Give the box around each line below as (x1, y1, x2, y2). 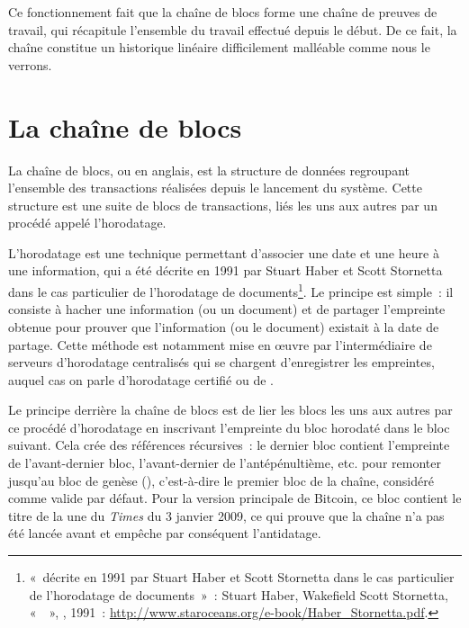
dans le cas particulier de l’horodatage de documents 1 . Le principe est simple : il (8, 280, 454, 301)
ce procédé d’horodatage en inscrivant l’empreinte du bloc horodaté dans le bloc (8, 417, 450, 436)
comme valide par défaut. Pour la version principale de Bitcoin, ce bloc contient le (8, 489, 462, 507)
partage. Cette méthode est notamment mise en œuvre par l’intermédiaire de (8, 335, 432, 354)
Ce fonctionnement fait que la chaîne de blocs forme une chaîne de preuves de (8, 3, 437, 21)
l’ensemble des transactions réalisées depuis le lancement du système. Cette (8, 178, 422, 197)
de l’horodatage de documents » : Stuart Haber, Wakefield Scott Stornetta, (29, 585, 448, 604)
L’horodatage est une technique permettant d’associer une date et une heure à (8, 243, 439, 262)
